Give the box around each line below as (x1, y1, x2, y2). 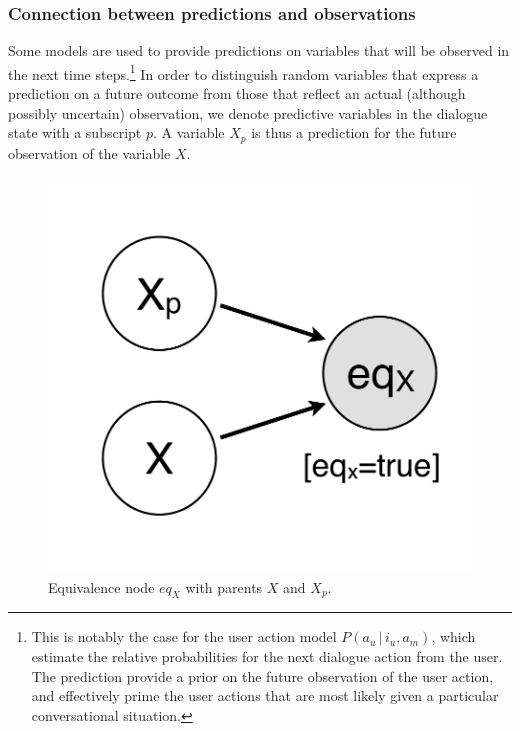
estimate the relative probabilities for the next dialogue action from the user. (31, 646, 503, 667)
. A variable (152, 122, 225, 143)
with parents (185, 576, 263, 597)
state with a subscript (8, 122, 142, 143)
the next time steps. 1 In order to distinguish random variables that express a (8, 60, 479, 84)
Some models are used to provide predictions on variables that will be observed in (8, 40, 510, 61)
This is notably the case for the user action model (31, 626, 337, 647)
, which (431, 626, 476, 647)
